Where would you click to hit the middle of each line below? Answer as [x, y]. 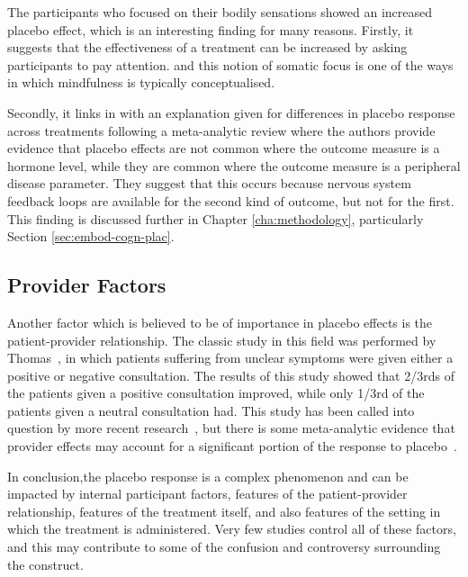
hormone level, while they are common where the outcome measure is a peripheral [234, 165]
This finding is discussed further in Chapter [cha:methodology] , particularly [216, 218]
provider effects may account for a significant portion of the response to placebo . [232, 446]
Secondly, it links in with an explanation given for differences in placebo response [231, 112]
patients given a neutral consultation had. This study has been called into [211, 410]
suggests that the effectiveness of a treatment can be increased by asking [207, 47]
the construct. [45, 564]
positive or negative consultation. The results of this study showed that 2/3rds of [231, 375]
